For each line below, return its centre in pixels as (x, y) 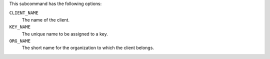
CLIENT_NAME (24, 13)
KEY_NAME (20, 27)
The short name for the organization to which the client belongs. (88, 48)
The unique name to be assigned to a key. (65, 34)
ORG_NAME (20, 41)
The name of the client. (46, 19)
